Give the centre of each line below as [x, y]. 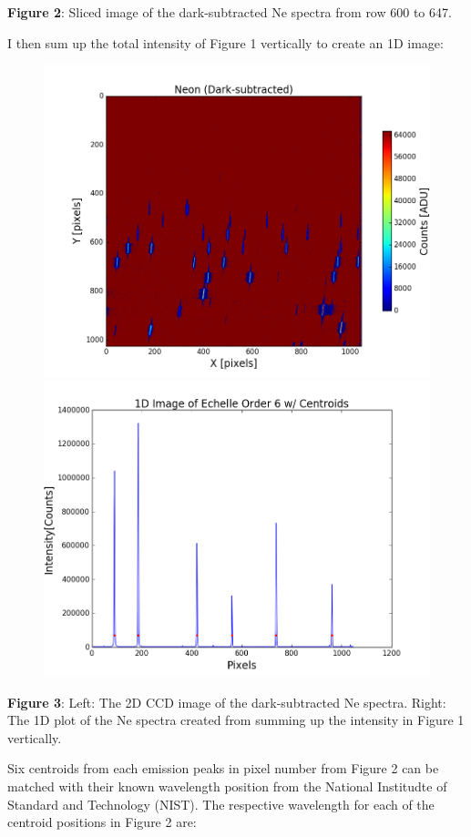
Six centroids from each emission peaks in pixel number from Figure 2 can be [223, 768]
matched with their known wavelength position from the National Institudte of [227, 786]
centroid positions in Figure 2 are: [102, 822]
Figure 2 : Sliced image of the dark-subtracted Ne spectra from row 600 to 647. [230, 12]
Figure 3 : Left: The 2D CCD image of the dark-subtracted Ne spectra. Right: [227, 702]
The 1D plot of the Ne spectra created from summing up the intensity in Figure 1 [236, 720]
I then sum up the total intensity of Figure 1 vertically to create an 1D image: [225, 42]
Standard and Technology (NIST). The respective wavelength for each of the [221, 804]
